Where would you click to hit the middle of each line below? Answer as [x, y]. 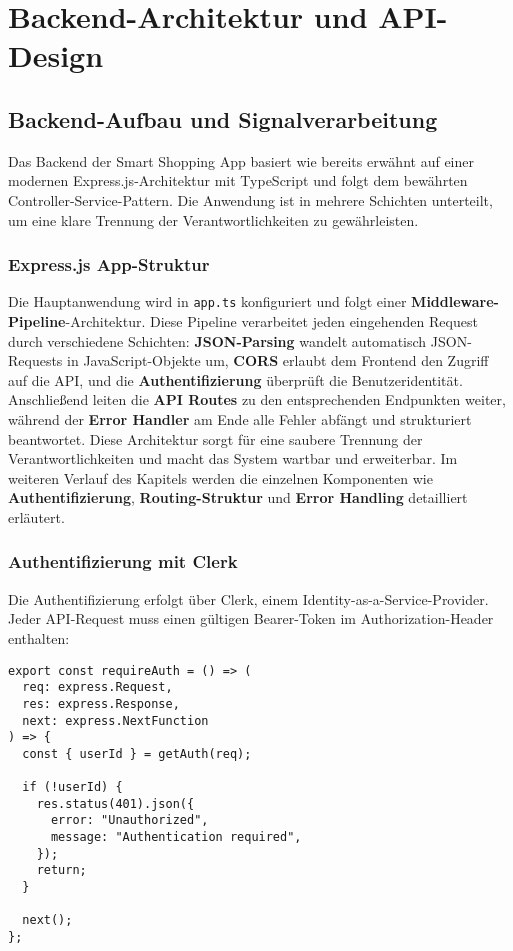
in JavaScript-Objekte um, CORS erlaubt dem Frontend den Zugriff [278, 360]
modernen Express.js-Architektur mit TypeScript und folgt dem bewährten [238, 180]
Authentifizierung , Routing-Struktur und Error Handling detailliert [238, 497]
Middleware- [455, 301]
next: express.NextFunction [115, 720]
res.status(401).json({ [115, 803]
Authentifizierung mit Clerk [123, 561]
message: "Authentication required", [176, 837]
